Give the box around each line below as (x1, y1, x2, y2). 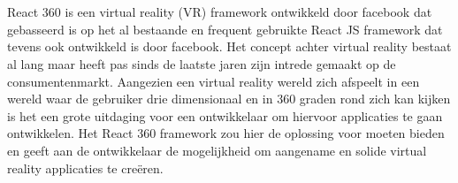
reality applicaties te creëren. (7, 158, 164, 177)
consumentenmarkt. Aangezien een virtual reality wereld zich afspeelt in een (7, 72, 420, 90)
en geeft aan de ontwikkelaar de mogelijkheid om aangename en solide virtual (7, 141, 427, 159)
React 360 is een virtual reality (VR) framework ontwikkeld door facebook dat (7, 3, 432, 21)
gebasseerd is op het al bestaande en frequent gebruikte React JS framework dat (7, 19, 443, 38)
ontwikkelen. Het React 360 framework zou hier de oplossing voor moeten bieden (7, 124, 445, 142)
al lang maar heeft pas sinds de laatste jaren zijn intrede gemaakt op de (7, 54, 396, 72)
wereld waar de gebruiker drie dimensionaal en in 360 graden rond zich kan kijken (7, 89, 451, 108)
